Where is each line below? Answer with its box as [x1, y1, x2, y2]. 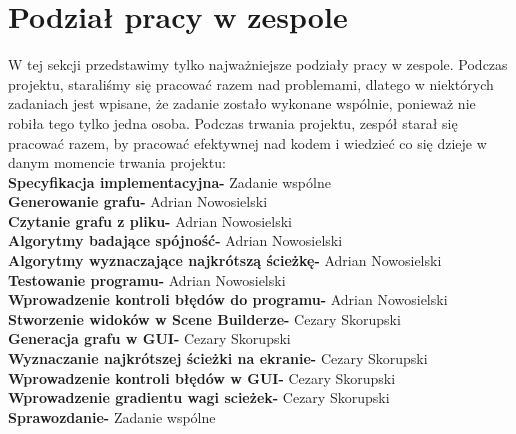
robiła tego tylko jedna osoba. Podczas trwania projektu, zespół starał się [8, 112, 458, 133]
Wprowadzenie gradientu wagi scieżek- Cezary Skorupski [8, 387, 390, 408]
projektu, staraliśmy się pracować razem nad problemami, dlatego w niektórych [8, 73, 494, 94]
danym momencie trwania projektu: [8, 152, 226, 173]
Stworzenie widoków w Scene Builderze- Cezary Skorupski [8, 308, 401, 329]
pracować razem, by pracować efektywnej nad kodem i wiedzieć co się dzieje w [8, 132, 487, 153]
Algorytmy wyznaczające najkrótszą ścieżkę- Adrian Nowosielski [8, 250, 442, 271]
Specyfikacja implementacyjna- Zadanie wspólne [8, 171, 331, 192]
